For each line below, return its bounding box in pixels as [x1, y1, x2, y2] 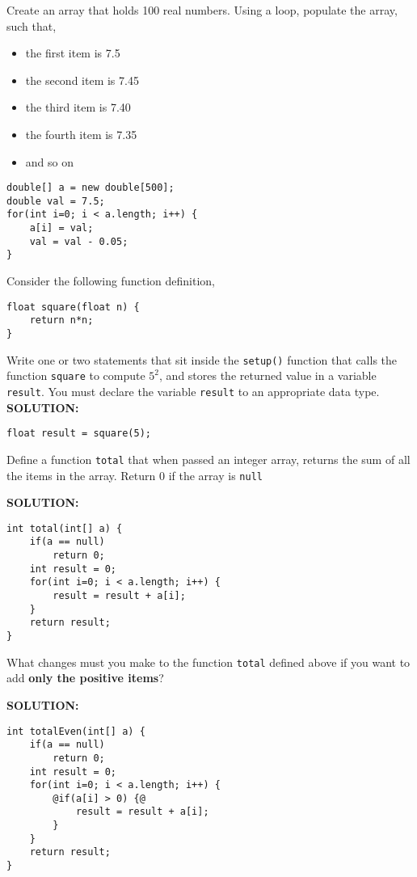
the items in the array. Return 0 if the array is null [6, 466, 263, 483]
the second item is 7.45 [25, 71, 139, 88]
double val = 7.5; [6, 195, 105, 207]
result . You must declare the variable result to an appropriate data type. [6, 382, 380, 399]
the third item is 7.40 [25, 99, 131, 116]
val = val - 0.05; [29, 235, 128, 247]
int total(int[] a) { [6, 522, 123, 534]
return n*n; [29, 314, 94, 327]
